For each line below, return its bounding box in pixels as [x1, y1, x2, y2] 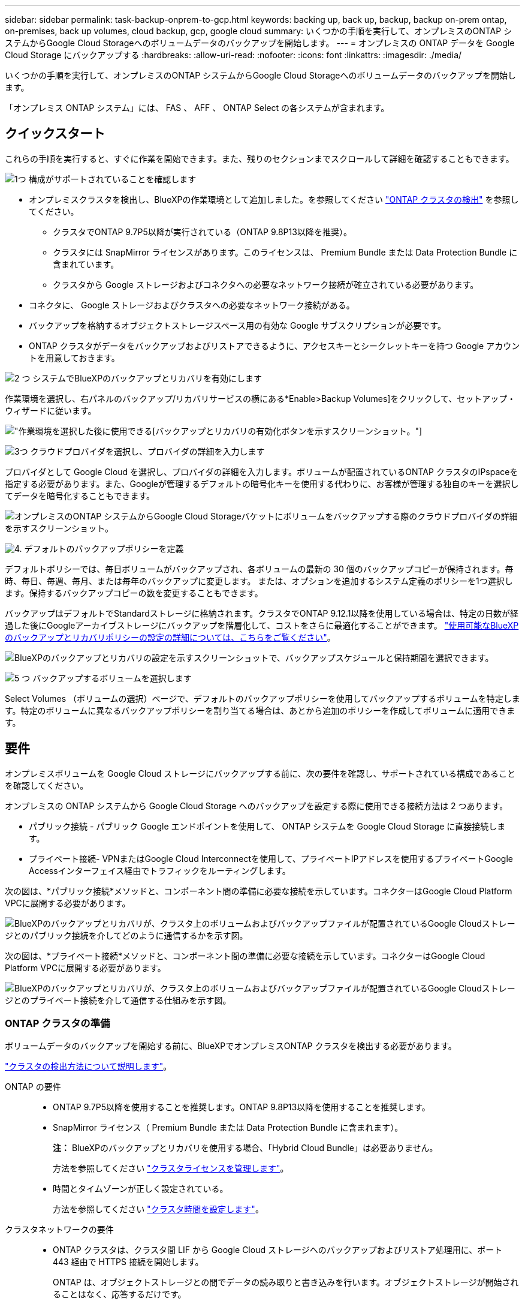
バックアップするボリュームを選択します [32, 672, 192, 683]
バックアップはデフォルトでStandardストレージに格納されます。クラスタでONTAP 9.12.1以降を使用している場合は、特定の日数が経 [5, 608, 518, 618]
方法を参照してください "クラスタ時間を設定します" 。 [53, 1204, 264, 1215]
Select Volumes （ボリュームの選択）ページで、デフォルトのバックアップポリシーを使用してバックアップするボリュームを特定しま [5, 693, 520, 704]
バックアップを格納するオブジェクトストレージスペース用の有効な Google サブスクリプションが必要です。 [29, 320, 446, 330]
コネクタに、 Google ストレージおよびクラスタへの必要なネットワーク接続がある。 [29, 299, 355, 310]
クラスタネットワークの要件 [5, 1224, 114, 1235]
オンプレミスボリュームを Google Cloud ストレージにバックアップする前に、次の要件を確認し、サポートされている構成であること [5, 768, 515, 779]
